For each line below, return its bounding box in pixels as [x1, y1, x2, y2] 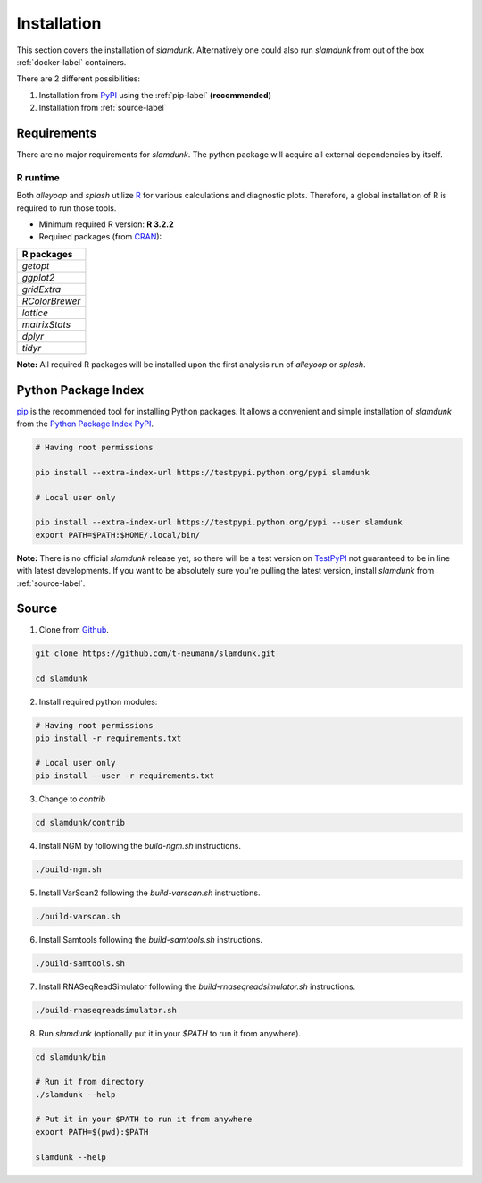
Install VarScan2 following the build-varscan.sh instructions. [38, 887, 261, 898]
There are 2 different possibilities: [16, 73, 141, 84]
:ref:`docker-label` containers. [16, 56, 127, 67]
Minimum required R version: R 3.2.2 [38, 219, 174, 230]
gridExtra [21, 282, 62, 295]
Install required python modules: [38, 697, 158, 708]
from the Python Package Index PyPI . [16, 418, 154, 429]
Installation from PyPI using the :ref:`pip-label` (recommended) [38, 89, 272, 100]
